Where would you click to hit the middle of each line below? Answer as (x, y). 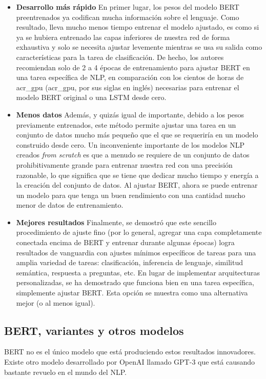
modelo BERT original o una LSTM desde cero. (91, 97)
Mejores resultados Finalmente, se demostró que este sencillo (116, 222)
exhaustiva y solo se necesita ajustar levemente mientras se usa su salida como (139, 47)
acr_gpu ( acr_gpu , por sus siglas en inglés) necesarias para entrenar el (128, 87)
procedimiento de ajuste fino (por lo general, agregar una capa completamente (139, 232)
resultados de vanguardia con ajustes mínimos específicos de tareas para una (136, 252)
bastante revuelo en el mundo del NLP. (65, 372)
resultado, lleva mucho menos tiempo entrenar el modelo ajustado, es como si (138, 27)
